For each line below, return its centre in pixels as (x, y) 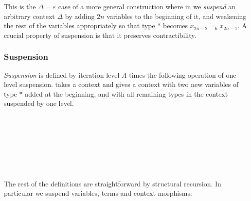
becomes (176, 25)
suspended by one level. (39, 103)
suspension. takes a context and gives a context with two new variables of (129, 84)
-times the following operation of (175, 75)
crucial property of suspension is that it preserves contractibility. (100, 35)
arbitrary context (29, 16)
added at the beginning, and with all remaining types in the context (126, 93)
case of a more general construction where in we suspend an (147, 6)
